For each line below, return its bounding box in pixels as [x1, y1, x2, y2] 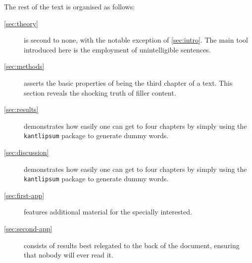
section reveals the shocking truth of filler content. [24, 87, 176, 98]
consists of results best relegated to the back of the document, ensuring [24, 240, 240, 250]
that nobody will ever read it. [24, 250, 113, 260]
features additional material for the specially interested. [24, 207, 192, 217]
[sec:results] [4, 104, 39, 114]
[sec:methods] [4, 61, 45, 71]
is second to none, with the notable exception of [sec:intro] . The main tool [24, 35, 248, 45]
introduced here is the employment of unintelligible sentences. [24, 44, 211, 54]
